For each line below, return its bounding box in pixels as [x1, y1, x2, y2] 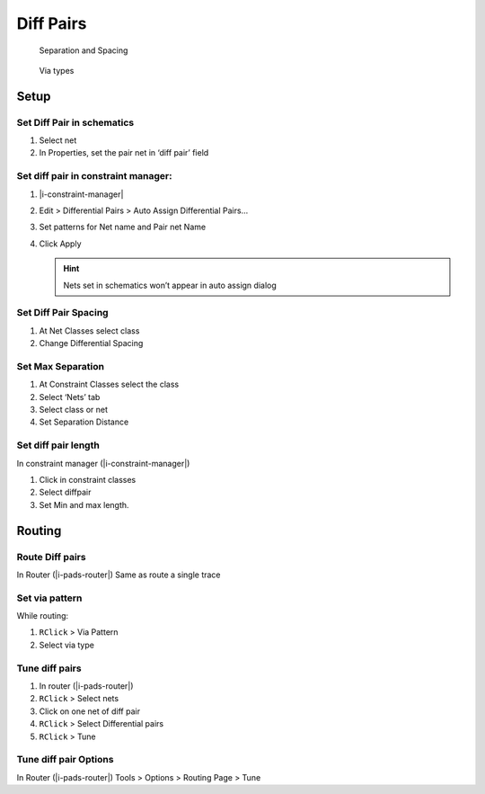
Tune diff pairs [16, 662, 82, 674]
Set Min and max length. [39, 499, 129, 510]
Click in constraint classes [39, 474, 137, 485]
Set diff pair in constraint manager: [16, 170, 172, 183]
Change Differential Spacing [39, 338, 144, 349]
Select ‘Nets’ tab [39, 391, 101, 402]
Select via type [39, 639, 94, 650]
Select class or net [39, 405, 108, 415]
